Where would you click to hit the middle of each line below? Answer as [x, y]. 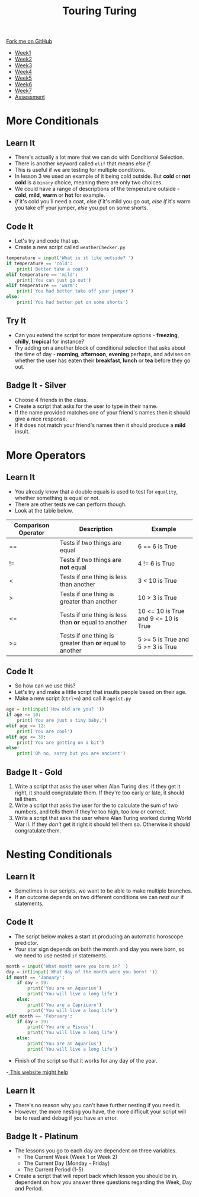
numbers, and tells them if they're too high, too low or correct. [91, 812]
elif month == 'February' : [39, 1016]
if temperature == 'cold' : [39, 263]
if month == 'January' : [36, 977]
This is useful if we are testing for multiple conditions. [80, 170]
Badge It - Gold [34, 772]
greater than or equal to [93, 643]
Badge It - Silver [36, 386]
